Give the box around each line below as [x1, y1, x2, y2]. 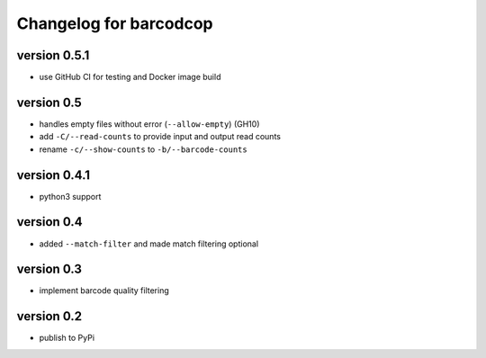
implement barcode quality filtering [39, 285, 170, 296]
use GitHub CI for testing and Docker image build [39, 72, 221, 83]
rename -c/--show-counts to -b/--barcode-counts [39, 144, 247, 155]
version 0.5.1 [16, 48, 90, 63]
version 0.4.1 [16, 167, 90, 183]
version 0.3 [16, 262, 83, 277]
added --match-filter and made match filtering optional [39, 238, 259, 249]
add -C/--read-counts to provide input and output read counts [39, 131, 281, 142]
